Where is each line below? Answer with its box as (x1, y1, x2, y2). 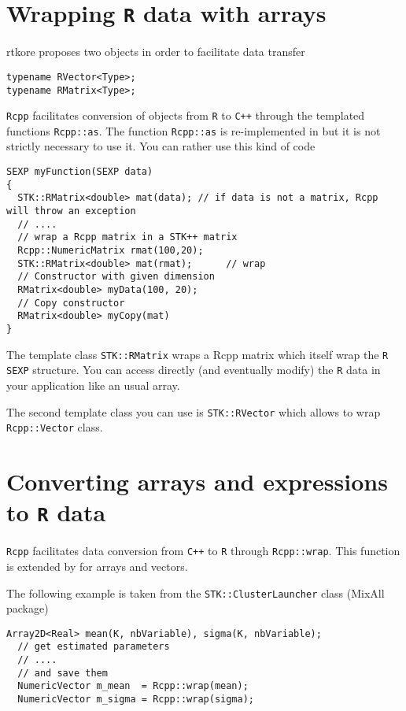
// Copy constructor (17, 297, 125, 309)
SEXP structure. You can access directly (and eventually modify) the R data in (6, 361, 381, 378)
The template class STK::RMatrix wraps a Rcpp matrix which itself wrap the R (6, 346, 389, 362)
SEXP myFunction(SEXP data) (6, 166, 153, 178)
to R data (6, 496, 106, 528)
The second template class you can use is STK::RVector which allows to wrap (6, 403, 381, 420)
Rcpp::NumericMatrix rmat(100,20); (17, 245, 204, 256)
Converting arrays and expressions (6, 465, 388, 497)
